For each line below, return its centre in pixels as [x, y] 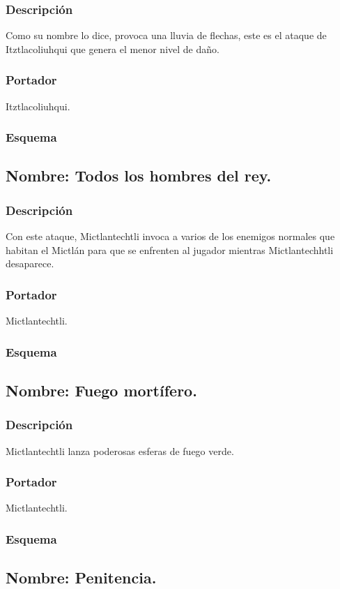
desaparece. [30, 263]
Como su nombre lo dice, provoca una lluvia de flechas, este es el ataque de [166, 35]
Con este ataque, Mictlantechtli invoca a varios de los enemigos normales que [170, 236]
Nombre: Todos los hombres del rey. [139, 176]
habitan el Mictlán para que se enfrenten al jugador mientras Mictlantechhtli [170, 249]
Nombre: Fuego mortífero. [101, 390]
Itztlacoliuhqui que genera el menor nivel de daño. [113, 49]
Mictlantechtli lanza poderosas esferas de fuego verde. [120, 450]
